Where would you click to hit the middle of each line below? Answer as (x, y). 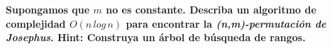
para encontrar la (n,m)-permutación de (226, 23)
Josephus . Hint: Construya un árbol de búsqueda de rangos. (156, 37)
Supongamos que (48, 9)
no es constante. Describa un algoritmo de (211, 9)
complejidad (36, 23)
